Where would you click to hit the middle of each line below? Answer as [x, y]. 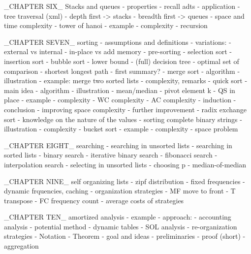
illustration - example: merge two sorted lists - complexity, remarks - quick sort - [126, 80]
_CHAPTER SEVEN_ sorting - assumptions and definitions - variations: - [118, 42]
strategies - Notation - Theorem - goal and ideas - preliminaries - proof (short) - [125, 236]
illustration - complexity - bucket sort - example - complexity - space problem [121, 129]
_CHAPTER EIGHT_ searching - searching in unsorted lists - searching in [118, 145]
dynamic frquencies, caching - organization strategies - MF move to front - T [120, 191]
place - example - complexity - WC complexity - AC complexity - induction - [120, 100]
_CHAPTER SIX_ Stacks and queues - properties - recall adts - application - [122, 6]
